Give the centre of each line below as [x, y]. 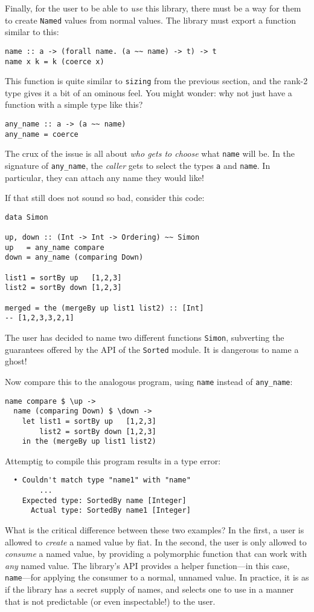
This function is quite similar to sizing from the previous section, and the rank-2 [156, 81]
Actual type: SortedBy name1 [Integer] [111, 511]
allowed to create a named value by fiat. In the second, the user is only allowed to [156, 541]
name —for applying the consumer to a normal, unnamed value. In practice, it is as [157, 577]
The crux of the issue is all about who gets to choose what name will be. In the [150, 153]
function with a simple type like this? [74, 104]
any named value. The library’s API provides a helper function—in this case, [147, 565]
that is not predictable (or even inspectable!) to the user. [110, 601]
